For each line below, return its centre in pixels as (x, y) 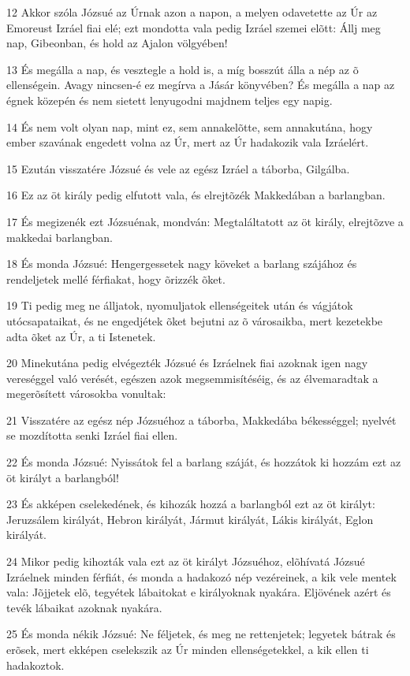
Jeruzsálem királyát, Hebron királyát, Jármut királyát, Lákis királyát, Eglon (190, 519)
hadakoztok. (35, 665)
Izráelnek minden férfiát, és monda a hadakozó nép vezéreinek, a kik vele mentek (201, 576)
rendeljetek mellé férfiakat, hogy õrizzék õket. (116, 279)
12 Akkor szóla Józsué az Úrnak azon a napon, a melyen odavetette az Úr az (192, 12)
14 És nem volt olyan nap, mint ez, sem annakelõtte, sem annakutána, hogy (190, 126)
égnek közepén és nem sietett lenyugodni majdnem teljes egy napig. (170, 100)
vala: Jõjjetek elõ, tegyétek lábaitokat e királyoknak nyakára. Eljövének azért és (199, 592)
